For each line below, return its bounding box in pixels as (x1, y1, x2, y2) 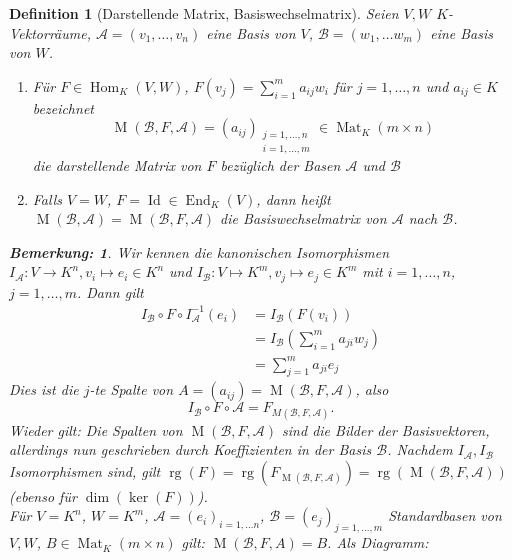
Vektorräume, (9, 22, 91, 43)
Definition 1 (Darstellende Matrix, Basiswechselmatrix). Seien (9, 3, 399, 23)
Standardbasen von (388, 505, 502, 526)
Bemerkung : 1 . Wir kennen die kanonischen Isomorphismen (9, 241, 390, 262)
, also (355, 379, 389, 400)
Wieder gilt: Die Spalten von (9, 419, 183, 440)
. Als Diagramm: (327, 532, 429, 553)
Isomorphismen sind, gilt (9, 460, 161, 481)
